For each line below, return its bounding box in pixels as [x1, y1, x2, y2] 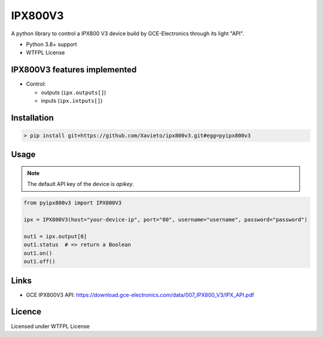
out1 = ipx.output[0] [23, 233, 87, 240]
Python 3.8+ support [26, 41, 77, 48]
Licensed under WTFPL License [11, 323, 90, 330]
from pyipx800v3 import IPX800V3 [23, 200, 122, 206]
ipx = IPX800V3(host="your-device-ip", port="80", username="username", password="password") [23, 216, 308, 223]
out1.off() [23, 258, 56, 265]
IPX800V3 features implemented [11, 65, 137, 75]
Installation [11, 112, 54, 122]
